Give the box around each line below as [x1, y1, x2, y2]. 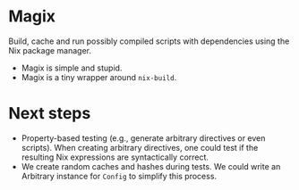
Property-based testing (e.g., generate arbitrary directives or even [21, 132, 266, 144]
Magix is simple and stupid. [21, 62, 123, 73]
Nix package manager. [8, 45, 91, 55]
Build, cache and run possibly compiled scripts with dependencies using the [8, 36, 290, 46]
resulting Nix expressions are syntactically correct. [21, 152, 209, 162]
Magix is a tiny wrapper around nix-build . [21, 71, 177, 82]
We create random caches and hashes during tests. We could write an [21, 161, 281, 171]
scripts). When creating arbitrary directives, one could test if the [21, 142, 259, 153]
